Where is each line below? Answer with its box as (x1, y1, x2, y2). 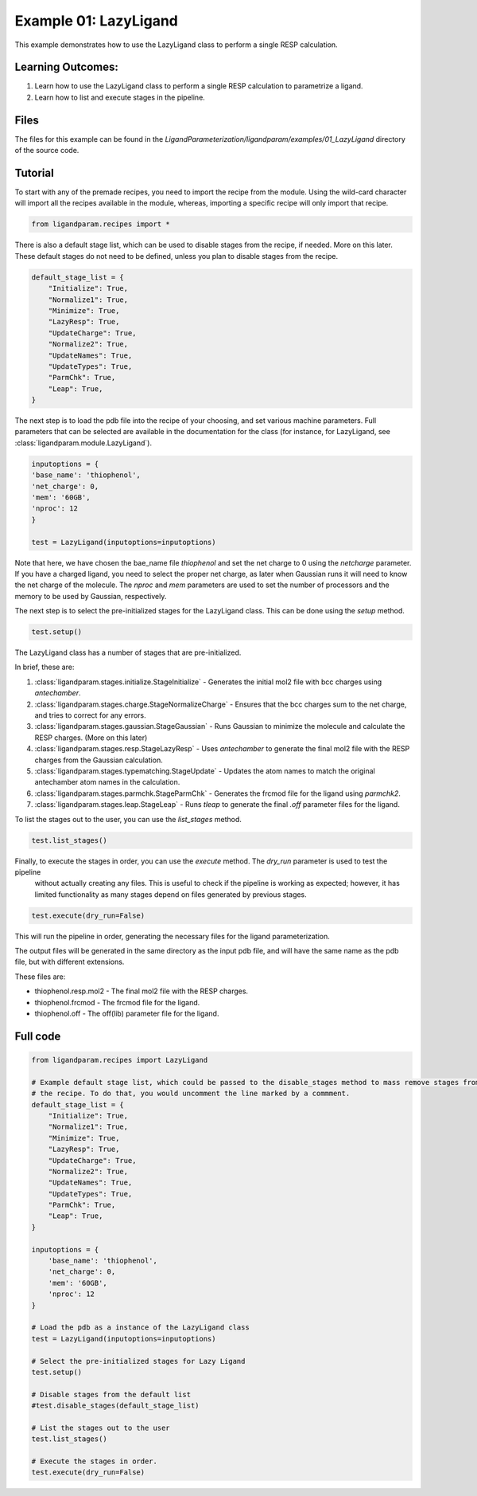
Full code (14, 1029, 61, 1043)
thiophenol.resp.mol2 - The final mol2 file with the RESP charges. (34, 986, 249, 996)
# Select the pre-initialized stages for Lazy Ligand (31, 1357, 246, 1365)
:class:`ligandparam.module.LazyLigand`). (14, 438, 153, 448)
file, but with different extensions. (14, 957, 125, 967)
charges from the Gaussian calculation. (34, 755, 163, 765)
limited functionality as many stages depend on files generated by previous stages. (34, 889, 308, 899)
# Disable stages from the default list (31, 1390, 191, 1399)
